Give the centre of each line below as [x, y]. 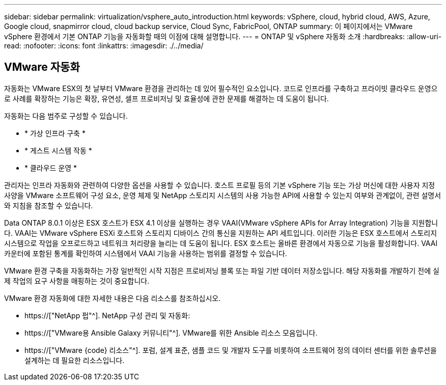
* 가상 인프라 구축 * [55, 133]
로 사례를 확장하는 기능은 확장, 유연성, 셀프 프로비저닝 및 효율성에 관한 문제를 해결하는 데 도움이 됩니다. [166, 98]
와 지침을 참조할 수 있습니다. [49, 205]
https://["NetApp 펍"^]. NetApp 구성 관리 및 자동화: [107, 315]
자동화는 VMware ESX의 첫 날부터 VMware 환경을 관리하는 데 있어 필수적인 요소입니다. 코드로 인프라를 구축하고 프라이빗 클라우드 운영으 [221, 88]
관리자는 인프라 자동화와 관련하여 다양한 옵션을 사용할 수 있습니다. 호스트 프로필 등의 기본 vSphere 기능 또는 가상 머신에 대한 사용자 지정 [220, 185]
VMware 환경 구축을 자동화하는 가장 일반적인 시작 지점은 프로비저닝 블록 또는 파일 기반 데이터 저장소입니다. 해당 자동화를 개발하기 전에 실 [222, 270]
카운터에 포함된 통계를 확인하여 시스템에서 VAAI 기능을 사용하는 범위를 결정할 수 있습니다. [146, 253]
